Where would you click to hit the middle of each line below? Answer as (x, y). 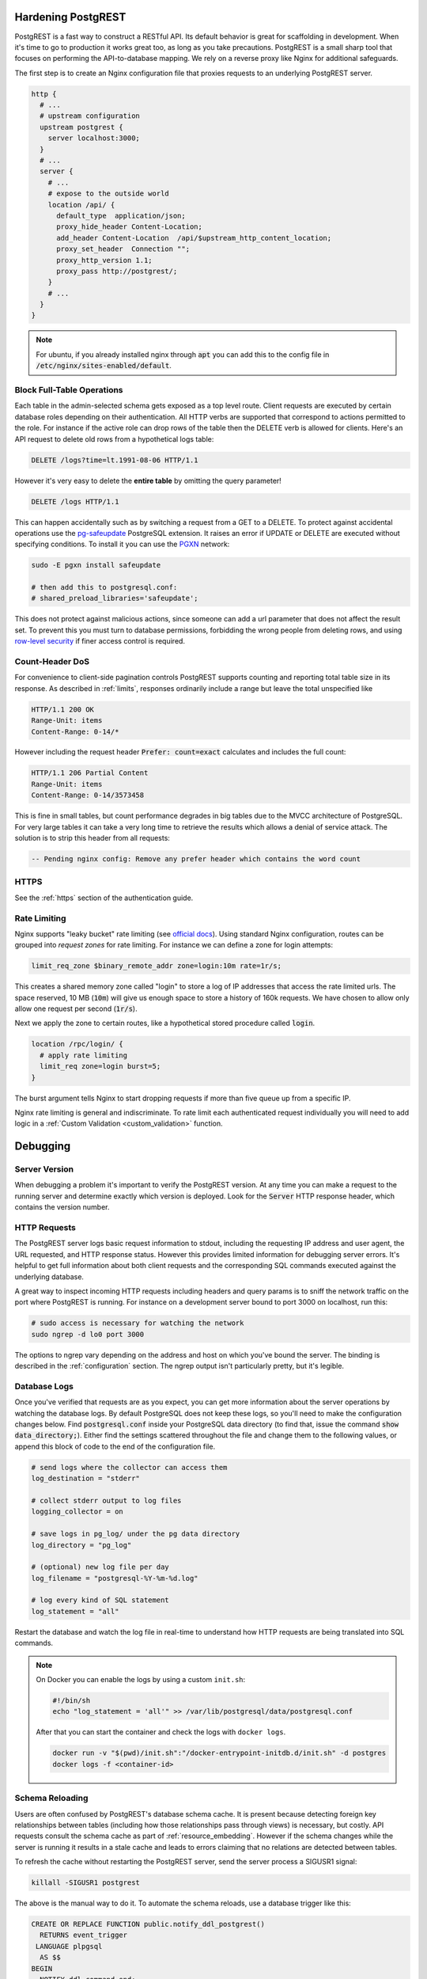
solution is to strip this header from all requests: (92, 838)
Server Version (44, 1169)
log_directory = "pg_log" (81, 1545)
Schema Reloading (51, 1799)
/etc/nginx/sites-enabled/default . (104, 366)
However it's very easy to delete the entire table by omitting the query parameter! (148, 481)
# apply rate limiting (84, 1055)
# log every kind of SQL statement (100, 1600)
